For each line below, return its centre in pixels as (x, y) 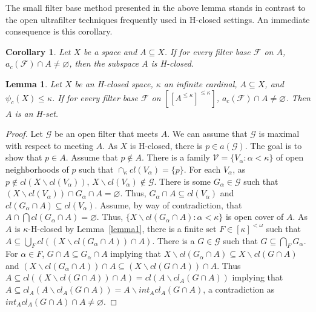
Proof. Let (24, 134)
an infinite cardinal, (200, 83)
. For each (202, 169)
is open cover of (255, 217)
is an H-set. (37, 113)
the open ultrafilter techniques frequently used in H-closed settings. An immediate (158, 19)
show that (24, 157)
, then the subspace (104, 63)
